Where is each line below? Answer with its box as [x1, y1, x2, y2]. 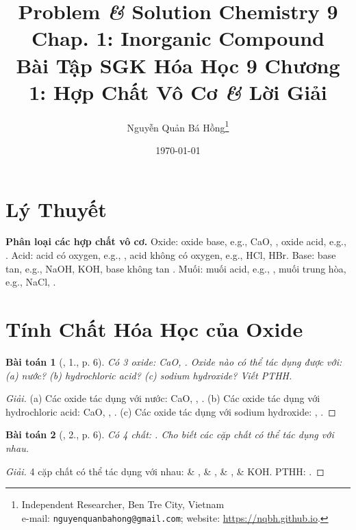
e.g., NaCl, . [5, 275, 56, 289]
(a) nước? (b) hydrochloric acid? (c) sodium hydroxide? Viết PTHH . [5, 368, 292, 382]
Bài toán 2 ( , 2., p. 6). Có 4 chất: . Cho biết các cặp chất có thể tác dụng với [5, 427, 334, 442]
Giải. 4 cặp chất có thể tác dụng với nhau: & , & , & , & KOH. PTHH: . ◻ [5, 464, 325, 478]
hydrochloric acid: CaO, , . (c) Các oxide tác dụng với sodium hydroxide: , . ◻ [5, 404, 336, 418]
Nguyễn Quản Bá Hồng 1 [127, 118, 229, 134]
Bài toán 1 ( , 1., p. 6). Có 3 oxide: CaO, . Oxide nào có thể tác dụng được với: [5, 354, 342, 368]
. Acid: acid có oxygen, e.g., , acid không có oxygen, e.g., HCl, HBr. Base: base [5, 248, 336, 262]
